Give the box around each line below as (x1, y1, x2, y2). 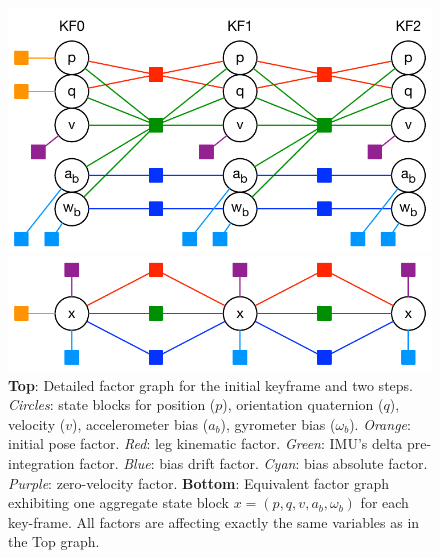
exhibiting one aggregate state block (8, 492, 230, 513)
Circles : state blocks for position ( (8, 394, 216, 415)
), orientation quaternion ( (222, 394, 384, 415)
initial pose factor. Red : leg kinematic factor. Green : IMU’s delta (8, 433, 403, 454)
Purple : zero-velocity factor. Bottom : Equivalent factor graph (8, 472, 389, 493)
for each (360, 492, 409, 513)
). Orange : (349, 413, 411, 434)
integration (8, 453, 75, 473)
